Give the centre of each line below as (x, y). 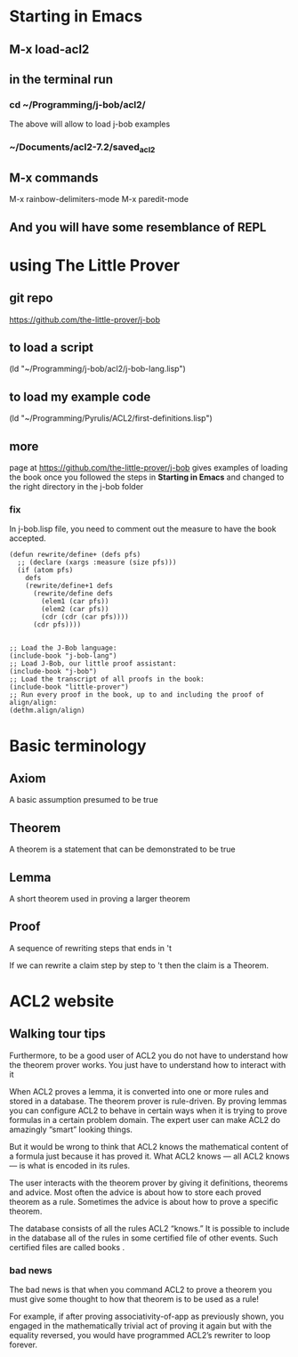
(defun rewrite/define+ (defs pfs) (75, 555)
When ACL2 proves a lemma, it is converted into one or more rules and (139, 1091)
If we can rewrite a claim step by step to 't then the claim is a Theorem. (139, 965)
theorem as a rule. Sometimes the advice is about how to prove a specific (144, 1201)
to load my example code (80, 396)
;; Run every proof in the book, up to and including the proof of (137, 695)
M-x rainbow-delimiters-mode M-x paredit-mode (99, 199)
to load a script (52, 347)
